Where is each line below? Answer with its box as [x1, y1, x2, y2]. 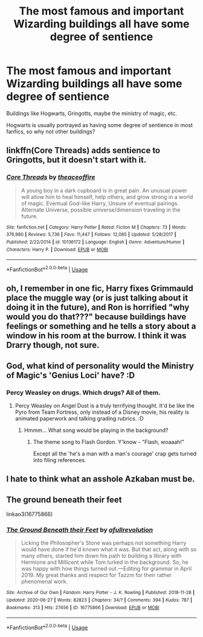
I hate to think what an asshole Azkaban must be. [6, 474, 195, 485]
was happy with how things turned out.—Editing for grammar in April [21, 565, 192, 572]
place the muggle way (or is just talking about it [6, 293, 188, 303]
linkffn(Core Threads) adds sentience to [6, 145, 161, 155]
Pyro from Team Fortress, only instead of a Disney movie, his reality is [14, 408, 189, 416]
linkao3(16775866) [6, 511, 53, 518]
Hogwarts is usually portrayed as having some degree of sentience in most [6, 121, 193, 128]
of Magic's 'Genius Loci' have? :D [6, 370, 135, 381]
